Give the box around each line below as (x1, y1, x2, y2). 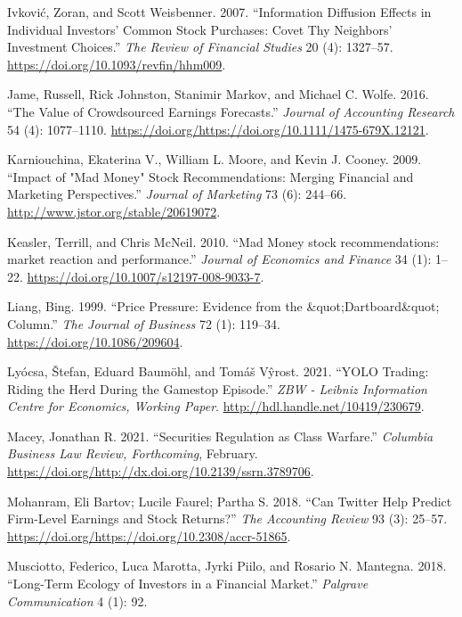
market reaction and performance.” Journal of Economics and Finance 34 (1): (7, 250, 432, 268)
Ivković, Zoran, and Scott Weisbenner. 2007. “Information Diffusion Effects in (7, 3, 432, 21)
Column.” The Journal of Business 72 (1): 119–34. (7, 314, 280, 333)
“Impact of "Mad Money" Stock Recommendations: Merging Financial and (7, 167, 414, 185)
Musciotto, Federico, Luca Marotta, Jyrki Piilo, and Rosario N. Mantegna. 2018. (7, 556, 447, 575)
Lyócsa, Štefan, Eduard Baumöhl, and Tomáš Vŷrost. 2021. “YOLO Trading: (7, 362, 429, 381)
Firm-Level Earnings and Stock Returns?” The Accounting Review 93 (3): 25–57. (7, 509, 448, 528)
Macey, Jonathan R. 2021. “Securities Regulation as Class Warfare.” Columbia (7, 426, 434, 445)
